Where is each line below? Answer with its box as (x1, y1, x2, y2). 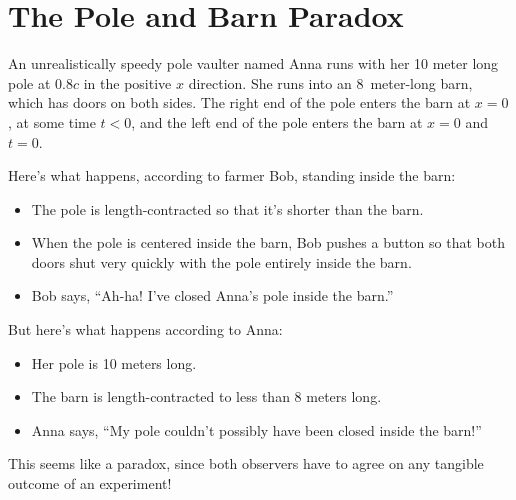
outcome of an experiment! (8, 473, 172, 494)
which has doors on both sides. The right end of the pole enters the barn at (8, 92, 471, 113)
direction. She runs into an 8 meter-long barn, (188, 72, 473, 93)
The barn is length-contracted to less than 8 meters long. (31, 386, 382, 407)
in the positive (83, 72, 172, 93)
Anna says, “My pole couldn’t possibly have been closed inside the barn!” (31, 419, 482, 440)
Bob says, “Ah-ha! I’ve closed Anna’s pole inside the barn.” (31, 285, 394, 306)
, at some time (8, 111, 96, 132)
